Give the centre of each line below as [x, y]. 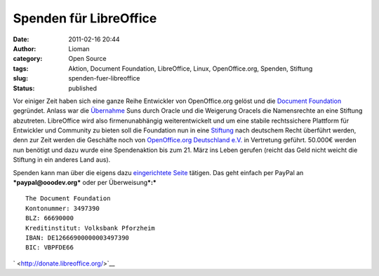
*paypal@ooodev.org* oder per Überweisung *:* [85, 183]
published [83, 88]
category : [28, 59]
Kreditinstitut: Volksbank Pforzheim [91, 228]
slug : [20, 78]
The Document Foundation [68, 199]
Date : [21, 39]
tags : [21, 68]
